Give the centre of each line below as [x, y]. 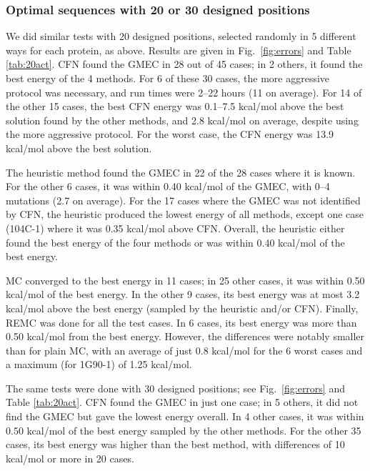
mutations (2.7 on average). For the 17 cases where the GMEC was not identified [183, 200]
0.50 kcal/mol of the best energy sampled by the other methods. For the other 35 [184, 430]
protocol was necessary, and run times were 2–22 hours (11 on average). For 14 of [184, 92]
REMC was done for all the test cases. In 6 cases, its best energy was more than [181, 322]
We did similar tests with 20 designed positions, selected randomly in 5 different [181, 36]
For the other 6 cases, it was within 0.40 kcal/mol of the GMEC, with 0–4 [168, 186]
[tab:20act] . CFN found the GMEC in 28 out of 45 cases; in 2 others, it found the [184, 64]
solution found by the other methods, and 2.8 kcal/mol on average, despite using [182, 120]
